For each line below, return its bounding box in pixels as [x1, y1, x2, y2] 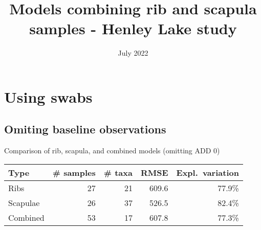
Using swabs [4, 86, 93, 107]
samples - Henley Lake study [29, 18, 237, 39]
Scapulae [8, 196, 40, 209]
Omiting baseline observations [4, 121, 166, 137]
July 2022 [118, 48, 148, 58]
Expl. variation [176, 166, 239, 178]
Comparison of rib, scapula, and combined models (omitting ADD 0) [4, 145, 220, 156]
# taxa [103, 166, 133, 178]
